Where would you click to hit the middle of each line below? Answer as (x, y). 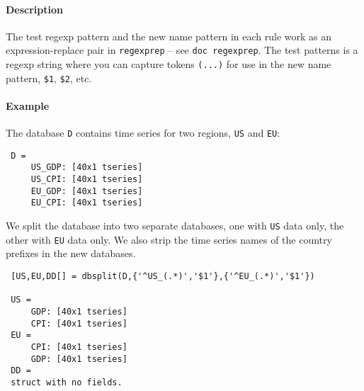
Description (35, 9)
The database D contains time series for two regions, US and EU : (143, 133)
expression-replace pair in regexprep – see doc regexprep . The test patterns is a (182, 50)
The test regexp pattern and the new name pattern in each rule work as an (169, 36)
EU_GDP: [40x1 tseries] (87, 191)
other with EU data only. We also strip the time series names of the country (169, 239)
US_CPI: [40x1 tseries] (87, 180)
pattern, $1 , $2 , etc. (49, 78)
